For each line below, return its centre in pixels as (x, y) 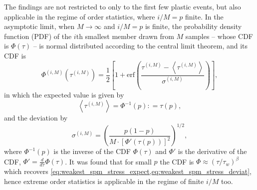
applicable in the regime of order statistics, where (80, 16)
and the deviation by (36, 118)
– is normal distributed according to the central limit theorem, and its (140, 46)
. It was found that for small (108, 161)
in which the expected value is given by (64, 94)
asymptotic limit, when (39, 26)
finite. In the (204, 16)
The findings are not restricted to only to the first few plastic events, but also (123, 6)
